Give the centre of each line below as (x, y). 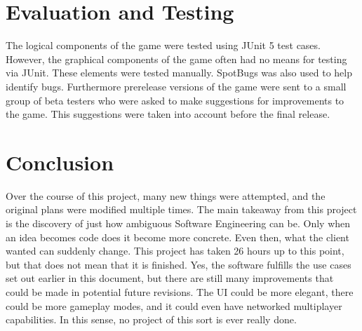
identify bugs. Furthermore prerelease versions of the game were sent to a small (176, 86)
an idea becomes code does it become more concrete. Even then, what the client (177, 237)
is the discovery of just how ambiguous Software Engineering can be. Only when (178, 223)
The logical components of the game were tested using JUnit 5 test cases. (163, 45)
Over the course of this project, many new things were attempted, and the (166, 195)
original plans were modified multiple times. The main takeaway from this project (181, 209)
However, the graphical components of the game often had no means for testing (176, 59)
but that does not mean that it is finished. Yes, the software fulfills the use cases (179, 264)
